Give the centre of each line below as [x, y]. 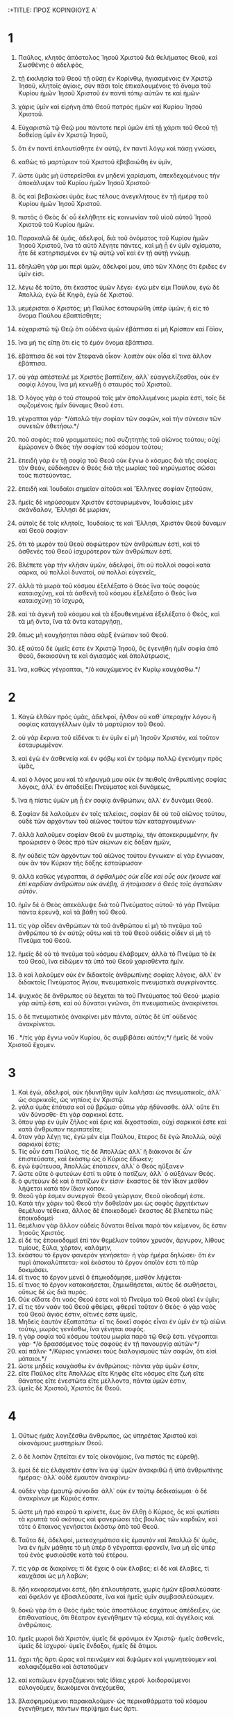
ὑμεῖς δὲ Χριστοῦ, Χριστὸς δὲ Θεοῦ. [70, 1388]
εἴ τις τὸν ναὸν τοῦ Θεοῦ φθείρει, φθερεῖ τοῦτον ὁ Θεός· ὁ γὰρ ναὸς [117, 1306]
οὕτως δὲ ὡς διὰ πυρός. [53, 1292]
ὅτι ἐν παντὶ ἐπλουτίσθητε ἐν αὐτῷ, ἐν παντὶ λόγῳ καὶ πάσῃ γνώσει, [117, 148]
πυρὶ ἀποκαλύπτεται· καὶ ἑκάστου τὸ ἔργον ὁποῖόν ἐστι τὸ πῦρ [108, 1262]
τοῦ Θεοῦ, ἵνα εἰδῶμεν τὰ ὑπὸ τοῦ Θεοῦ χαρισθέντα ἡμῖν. [101, 961]
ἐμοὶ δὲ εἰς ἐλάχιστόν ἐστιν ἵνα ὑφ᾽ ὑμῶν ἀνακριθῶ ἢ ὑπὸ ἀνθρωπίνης [120, 1470]
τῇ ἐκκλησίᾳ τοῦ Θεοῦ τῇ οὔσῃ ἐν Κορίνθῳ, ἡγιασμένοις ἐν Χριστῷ [115, 78]
